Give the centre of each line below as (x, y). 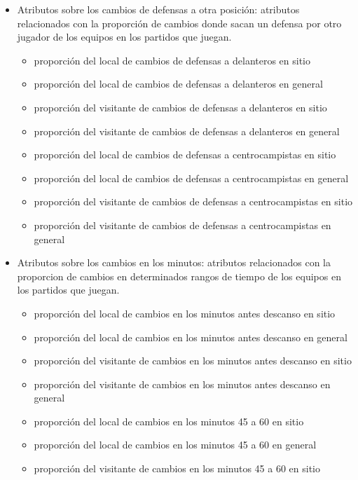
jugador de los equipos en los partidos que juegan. (124, 37)
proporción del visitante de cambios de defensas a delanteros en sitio (180, 107)
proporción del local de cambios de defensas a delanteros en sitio (172, 60)
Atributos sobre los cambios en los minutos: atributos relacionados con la (174, 262)
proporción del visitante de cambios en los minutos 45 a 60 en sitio (177, 468)
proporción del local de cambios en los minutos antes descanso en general (191, 337)
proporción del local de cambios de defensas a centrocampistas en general (191, 178)
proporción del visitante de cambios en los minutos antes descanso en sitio (193, 361)
